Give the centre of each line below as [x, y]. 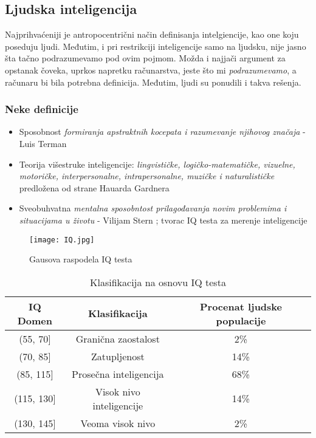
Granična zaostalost [118, 338]
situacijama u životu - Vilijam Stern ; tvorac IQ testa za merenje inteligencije [163, 220]
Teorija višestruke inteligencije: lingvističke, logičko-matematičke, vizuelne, [157, 164]
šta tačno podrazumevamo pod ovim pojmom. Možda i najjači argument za [145, 58]
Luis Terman [43, 143]
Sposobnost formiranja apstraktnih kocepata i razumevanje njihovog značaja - [162, 132]
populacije [241, 320]
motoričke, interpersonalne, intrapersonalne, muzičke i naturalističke [147, 176]
